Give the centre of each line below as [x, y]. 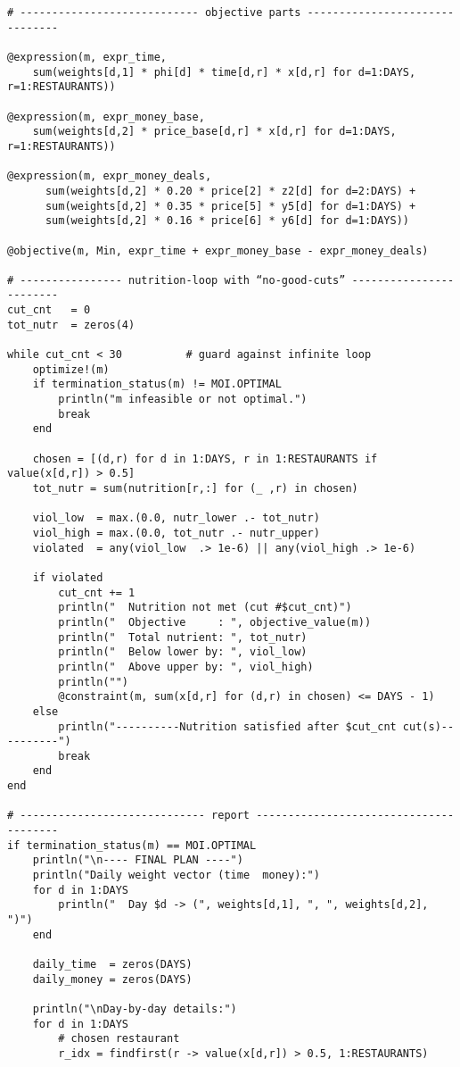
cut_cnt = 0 [49, 310]
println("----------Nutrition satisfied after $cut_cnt [227, 726]
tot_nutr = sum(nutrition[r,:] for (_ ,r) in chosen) [195, 488]
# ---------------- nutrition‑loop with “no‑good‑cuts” [177, 280]
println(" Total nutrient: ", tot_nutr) [183, 637]
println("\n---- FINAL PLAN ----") [138, 860]
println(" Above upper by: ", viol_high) [186, 667]
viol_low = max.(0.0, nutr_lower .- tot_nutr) [176, 518]
